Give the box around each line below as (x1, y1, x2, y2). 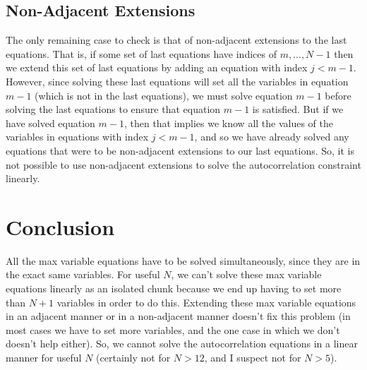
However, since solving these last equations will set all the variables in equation (6, 73, 349, 88)
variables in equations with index (6, 129, 149, 144)
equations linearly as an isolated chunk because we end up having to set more (6, 281, 342, 296)
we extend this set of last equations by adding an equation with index (6, 60, 308, 75)
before (325, 88, 351, 102)
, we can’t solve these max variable (171, 267, 322, 282)
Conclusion (6, 212, 115, 241)
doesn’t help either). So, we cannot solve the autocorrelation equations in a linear (6, 336, 358, 351)
